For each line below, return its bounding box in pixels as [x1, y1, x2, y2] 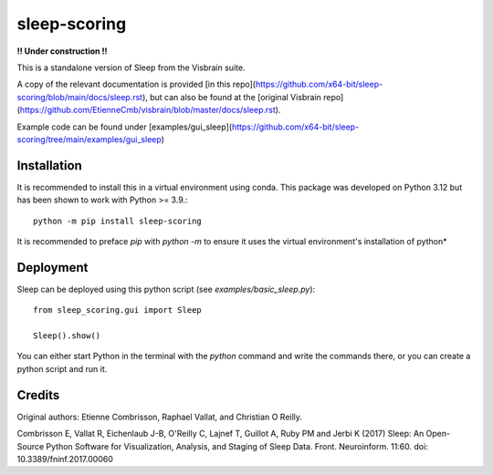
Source [16, 440, 45, 451]
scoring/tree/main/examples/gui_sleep [16, 133, 162, 145]
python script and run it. [16, 363, 108, 374]
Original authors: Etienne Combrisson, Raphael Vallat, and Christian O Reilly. [16, 411, 303, 422]
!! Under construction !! [16, 46, 109, 57]
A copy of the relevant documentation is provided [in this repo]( [16, 78, 256, 90]
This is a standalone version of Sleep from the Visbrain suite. [16, 62, 246, 73]
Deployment [16, 260, 89, 275]
